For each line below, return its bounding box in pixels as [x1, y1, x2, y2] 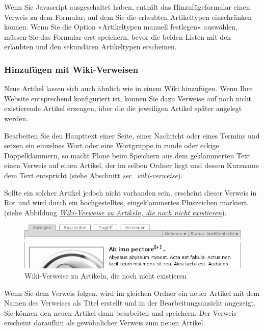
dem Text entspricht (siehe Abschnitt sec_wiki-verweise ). [4, 170, 183, 180]
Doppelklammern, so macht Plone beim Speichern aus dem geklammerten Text [4, 150, 251, 160]
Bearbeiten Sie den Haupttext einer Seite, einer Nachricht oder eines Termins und [4, 130, 260, 141]
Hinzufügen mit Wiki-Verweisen [4, 63, 139, 75]
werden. [4, 113, 29, 123]
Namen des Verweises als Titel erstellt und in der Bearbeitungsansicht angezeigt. [4, 297, 256, 308]
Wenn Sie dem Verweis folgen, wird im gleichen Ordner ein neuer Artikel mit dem [4, 287, 260, 298]
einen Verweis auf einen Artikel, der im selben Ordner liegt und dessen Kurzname [4, 160, 259, 171]
